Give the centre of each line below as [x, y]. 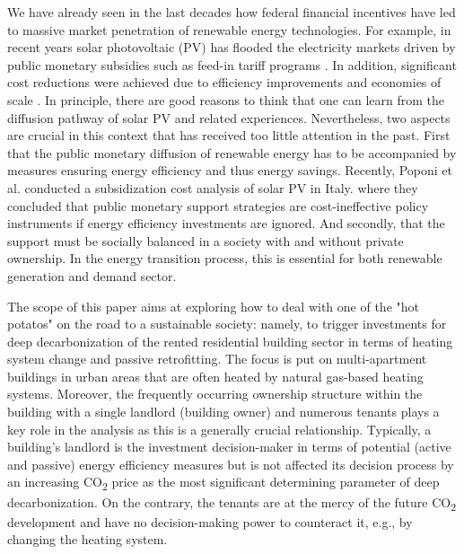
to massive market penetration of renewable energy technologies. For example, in [229, 29]
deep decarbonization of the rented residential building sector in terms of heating [230, 341]
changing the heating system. [88, 539]
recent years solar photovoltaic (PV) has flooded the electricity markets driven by [232, 47]
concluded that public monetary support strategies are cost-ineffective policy [218, 205]
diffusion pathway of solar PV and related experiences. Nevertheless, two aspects [229, 117]
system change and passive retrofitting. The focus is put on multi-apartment [217, 359]
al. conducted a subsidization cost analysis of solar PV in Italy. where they [213, 187]
